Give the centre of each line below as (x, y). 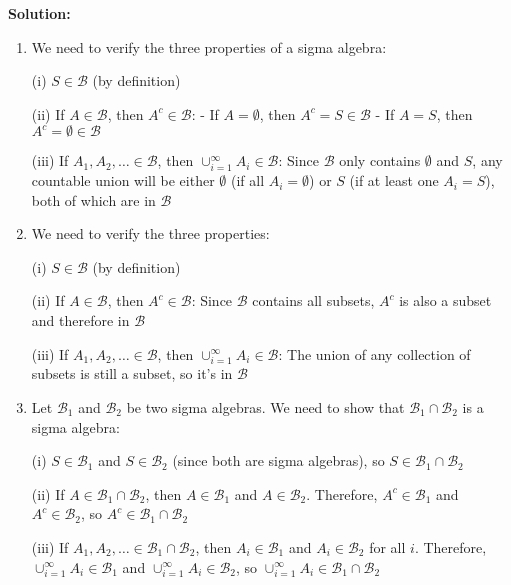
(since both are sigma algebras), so (278, 460)
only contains (380, 160)
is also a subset (445, 300)
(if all (247, 180)
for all (387, 546)
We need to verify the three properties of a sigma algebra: (209, 46)
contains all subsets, (313, 300)
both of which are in (93, 199)
